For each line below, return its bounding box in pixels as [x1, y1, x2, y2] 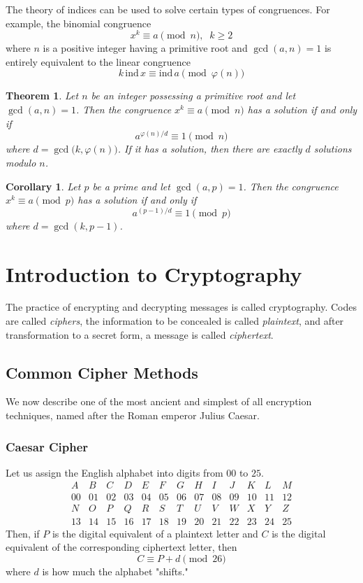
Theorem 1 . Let [6, 88, 79, 103]
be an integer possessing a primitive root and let [91, 88, 296, 103]
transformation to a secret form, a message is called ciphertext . [6, 327, 274, 342]
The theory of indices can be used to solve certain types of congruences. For [6, 2, 330, 16]
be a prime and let [92, 178, 170, 193]
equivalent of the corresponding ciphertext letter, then [6, 540, 237, 554]
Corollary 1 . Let [6, 178, 81, 193]
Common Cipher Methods [6, 361, 198, 383]
